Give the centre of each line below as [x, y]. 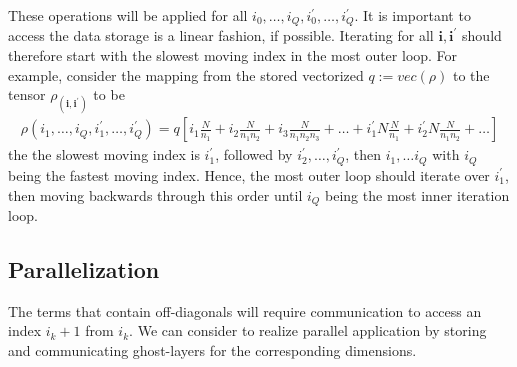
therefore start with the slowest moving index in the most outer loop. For [233, 55]
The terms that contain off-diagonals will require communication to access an [245, 310]
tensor [27, 94]
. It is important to [412, 15]
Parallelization [84, 268]
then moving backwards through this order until [155, 194]
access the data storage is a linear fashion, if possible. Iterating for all [221, 35]
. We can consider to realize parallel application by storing [308, 330]
